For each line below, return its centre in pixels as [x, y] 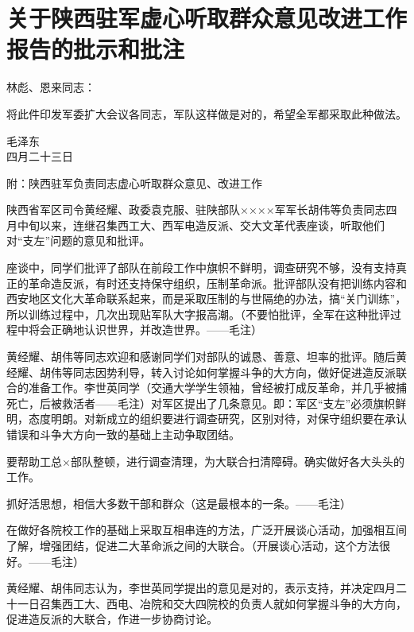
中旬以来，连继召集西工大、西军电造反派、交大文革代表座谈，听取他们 [201, 225]
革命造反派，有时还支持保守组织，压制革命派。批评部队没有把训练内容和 [217, 283]
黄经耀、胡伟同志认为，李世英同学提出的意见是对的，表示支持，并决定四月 [201, 588]
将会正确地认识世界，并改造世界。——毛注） [145, 330]
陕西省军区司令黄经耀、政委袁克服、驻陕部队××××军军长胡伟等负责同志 [196, 209]
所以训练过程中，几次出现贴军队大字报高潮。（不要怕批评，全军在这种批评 [198, 314]
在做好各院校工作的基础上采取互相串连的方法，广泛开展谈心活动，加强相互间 [207, 530]
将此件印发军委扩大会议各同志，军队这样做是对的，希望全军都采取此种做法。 [207, 113]
